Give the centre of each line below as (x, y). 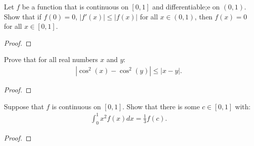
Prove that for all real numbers (51, 59)
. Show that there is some (161, 106)
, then (204, 16)
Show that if (23, 16)
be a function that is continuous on (75, 6)
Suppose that (24, 106)
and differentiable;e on (186, 6)
